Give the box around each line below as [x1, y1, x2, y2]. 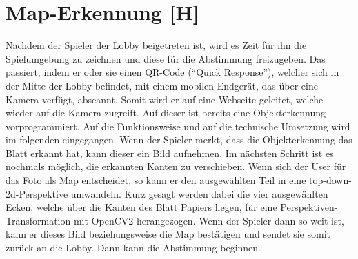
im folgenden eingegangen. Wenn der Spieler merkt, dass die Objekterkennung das [6, 132, 352, 147]
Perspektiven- [280, 200, 338, 214]
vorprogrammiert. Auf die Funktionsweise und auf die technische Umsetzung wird [6, 118, 350, 133]
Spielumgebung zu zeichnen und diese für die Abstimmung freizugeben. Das [6, 51, 326, 65]
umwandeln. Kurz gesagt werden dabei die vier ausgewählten [70, 186, 328, 200]
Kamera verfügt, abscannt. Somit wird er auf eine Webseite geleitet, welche [6, 92, 324, 106]
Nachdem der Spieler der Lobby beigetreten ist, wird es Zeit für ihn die [6, 38, 307, 52]
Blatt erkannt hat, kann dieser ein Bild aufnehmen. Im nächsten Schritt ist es [6, 145, 334, 160]
